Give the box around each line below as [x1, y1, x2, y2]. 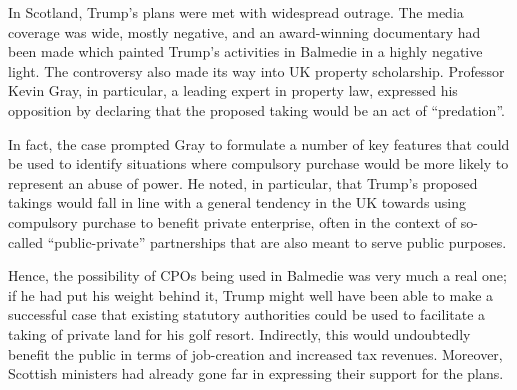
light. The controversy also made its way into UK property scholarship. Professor [8, 60, 505, 81]
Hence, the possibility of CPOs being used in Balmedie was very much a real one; [8, 265, 507, 286]
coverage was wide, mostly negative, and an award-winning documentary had [8, 21, 481, 42]
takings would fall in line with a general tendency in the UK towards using [8, 192, 467, 213]
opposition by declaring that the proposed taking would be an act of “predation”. [8, 99, 505, 120]
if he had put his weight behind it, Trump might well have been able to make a [8, 284, 494, 305]
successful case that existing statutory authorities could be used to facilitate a [8, 304, 486, 325]
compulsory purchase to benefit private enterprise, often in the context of [8, 211, 457, 232]
